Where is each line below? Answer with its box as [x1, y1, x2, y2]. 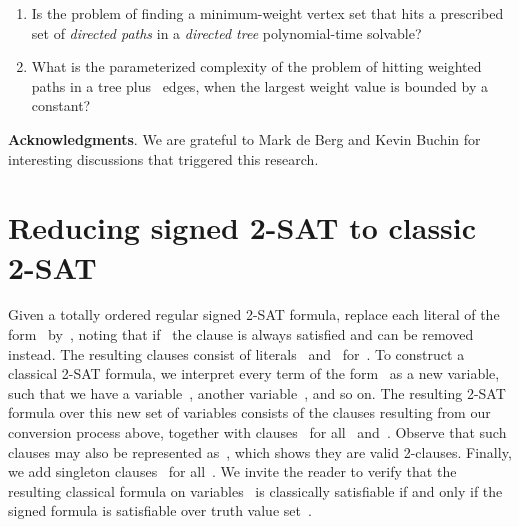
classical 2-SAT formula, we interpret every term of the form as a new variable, [8, 363, 500, 384]
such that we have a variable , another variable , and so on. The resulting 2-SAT [8, 382, 506, 403]
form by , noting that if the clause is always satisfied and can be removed [8, 324, 474, 345]
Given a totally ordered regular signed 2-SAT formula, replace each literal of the [8, 304, 500, 325]
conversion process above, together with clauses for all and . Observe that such [8, 422, 507, 443]
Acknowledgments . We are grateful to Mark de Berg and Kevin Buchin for [8, 128, 481, 149]
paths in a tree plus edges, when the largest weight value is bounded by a [31, 75, 489, 96]
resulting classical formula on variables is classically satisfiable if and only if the [8, 480, 503, 501]
